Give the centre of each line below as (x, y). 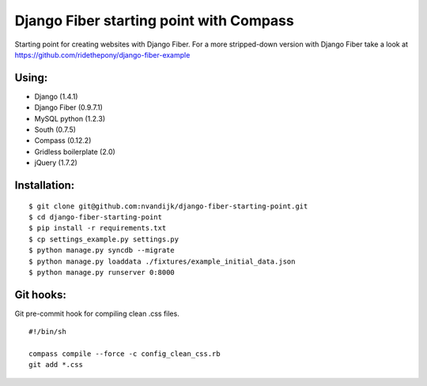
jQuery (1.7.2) (56, 163)
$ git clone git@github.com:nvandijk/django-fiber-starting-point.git (168, 206)
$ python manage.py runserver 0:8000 (102, 272)
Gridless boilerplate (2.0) (75, 152)
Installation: (45, 185)
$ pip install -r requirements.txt (98, 228)
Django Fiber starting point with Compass (154, 21)
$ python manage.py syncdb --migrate (102, 250)
